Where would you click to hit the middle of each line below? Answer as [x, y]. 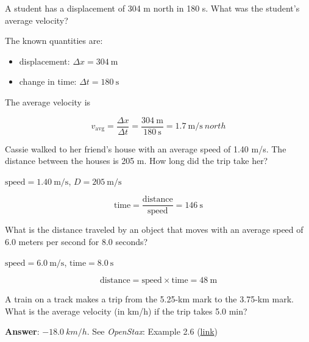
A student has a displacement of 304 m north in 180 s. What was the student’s [152, 8]
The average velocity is [48, 102]
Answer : [22, 331]
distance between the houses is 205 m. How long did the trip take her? [137, 161]
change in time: [48, 81]
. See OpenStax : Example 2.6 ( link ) [152, 331]
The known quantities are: [54, 41]
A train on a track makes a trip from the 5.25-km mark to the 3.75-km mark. [149, 299]
